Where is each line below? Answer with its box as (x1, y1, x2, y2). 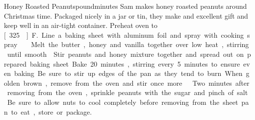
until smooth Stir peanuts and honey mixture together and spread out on (7, 48, 244, 59)
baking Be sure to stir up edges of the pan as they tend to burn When (14, 68, 243, 78)
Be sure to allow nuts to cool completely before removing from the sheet (7, 96, 238, 107)
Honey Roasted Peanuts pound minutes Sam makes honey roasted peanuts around (4, 1, 247, 11)
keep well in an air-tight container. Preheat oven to (4, 20, 157, 30)
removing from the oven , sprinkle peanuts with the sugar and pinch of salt (7, 87, 248, 97)
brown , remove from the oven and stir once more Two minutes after (23, 77, 250, 88)
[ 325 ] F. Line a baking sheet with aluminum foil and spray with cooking (4, 29, 244, 40)
